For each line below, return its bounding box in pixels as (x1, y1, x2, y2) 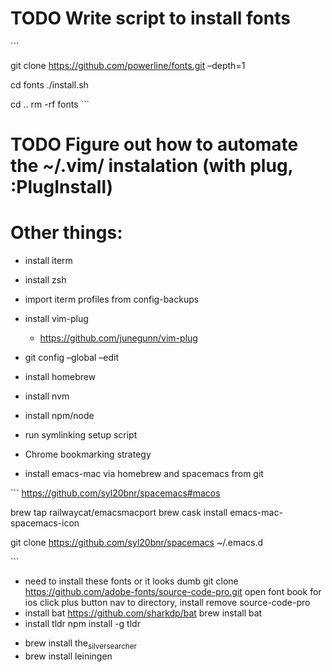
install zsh (24, 274, 67, 286)
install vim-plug (24, 313, 89, 325)
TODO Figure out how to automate (10, 133, 299, 156)
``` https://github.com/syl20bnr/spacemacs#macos (10, 487, 221, 499)
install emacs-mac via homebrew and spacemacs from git (24, 468, 264, 480)
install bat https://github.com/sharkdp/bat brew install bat (24, 607, 263, 619)
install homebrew (24, 371, 97, 383)
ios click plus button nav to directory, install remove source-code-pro (24, 597, 311, 609)
